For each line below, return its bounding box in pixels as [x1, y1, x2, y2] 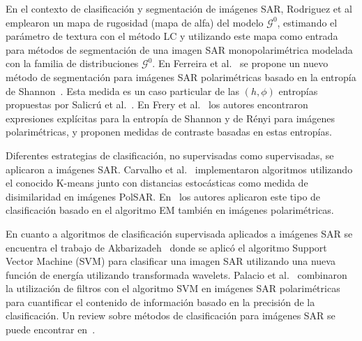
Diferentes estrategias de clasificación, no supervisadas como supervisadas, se [6, 147, 334, 162]
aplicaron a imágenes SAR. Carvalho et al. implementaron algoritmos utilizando [6, 161, 353, 176]
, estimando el [277, 15, 338, 29]
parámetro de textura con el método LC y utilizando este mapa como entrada [6, 29, 338, 43]
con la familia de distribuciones [6, 56, 139, 71]
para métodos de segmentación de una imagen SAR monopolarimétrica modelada [6, 42, 353, 57]
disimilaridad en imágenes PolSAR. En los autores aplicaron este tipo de [6, 189, 321, 203]
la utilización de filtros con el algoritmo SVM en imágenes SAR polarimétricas [6, 281, 340, 296]
